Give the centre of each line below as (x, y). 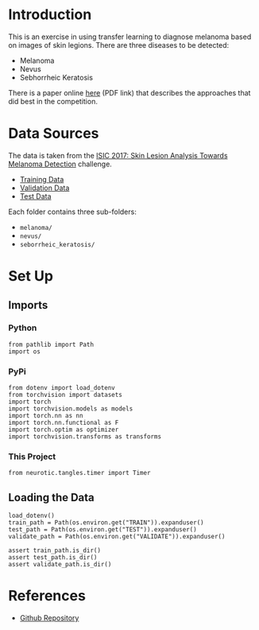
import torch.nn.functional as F (64, 423)
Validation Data (44, 188)
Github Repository (49, 618)
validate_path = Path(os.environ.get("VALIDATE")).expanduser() (117, 537)
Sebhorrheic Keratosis (56, 77)
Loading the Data (52, 498)
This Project (32, 457)
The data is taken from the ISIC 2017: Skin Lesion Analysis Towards (118, 155)
